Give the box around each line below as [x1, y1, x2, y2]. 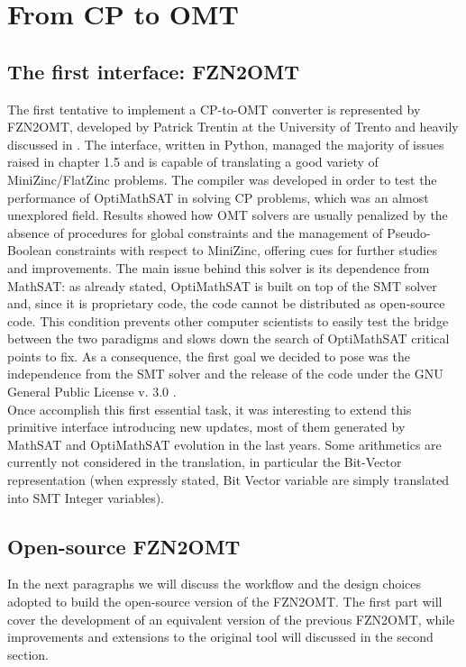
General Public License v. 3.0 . [7, 382, 177, 401]
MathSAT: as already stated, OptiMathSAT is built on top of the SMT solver [7, 276, 437, 295]
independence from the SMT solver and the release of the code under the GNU [7, 364, 443, 383]
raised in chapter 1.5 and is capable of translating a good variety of [7, 152, 379, 171]
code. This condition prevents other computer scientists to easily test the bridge [7, 311, 449, 330]
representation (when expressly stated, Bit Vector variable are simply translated [7, 471, 450, 489]
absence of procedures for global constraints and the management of [7, 223, 383, 242]
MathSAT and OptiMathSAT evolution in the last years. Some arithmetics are [7, 434, 442, 453]
